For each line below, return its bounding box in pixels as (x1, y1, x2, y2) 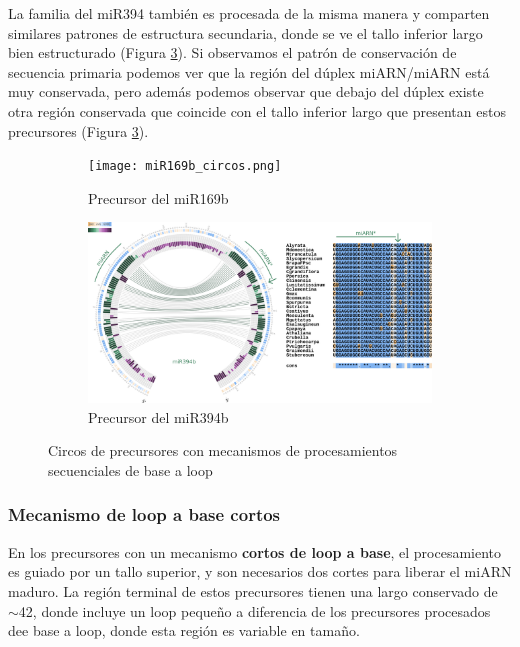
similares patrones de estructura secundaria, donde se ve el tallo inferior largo (8, 22, 483, 43)
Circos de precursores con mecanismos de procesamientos (48, 440, 398, 461)
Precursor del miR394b (88, 406, 229, 427)
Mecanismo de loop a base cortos (8, 502, 281, 527)
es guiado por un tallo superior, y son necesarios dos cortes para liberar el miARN (8, 561, 512, 582)
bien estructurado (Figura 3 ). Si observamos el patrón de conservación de (8, 42, 457, 63)
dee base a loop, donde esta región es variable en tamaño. (8, 620, 360, 641)
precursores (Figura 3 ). (8, 120, 149, 141)
